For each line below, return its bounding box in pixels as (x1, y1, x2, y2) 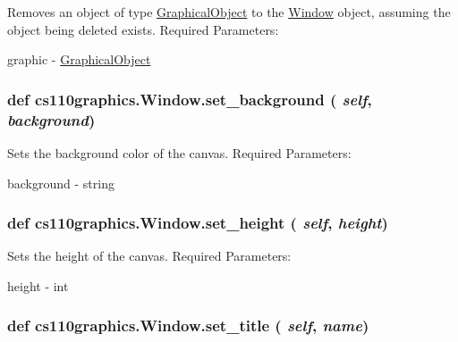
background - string (7, 173, 114, 192)
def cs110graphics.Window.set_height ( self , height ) (7, 212, 388, 234)
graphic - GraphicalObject (7, 50, 151, 69)
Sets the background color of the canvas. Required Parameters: (7, 143, 352, 162)
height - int (7, 276, 69, 295)
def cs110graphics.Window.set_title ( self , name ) (7, 314, 369, 337)
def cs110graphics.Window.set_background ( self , (7, 88, 372, 110)
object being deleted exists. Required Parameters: (7, 20, 279, 38)
